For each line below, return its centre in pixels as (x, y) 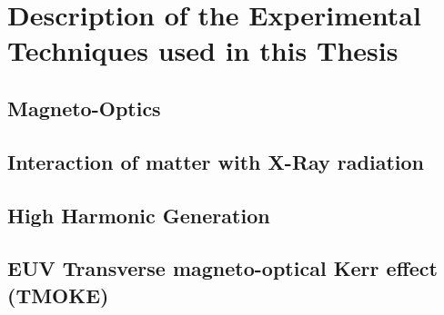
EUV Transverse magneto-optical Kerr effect (222, 268)
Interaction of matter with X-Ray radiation (216, 161)
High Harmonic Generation (139, 215)
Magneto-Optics (84, 108)
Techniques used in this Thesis (203, 50)
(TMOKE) (58, 295)
